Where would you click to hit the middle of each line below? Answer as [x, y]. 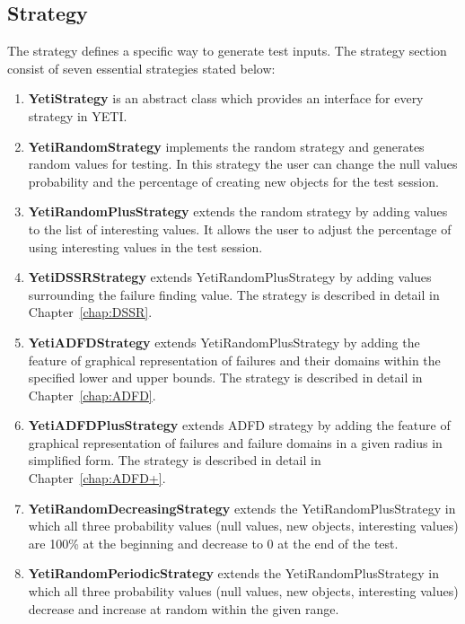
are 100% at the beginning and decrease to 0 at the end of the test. [213, 543]
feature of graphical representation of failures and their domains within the [234, 360]
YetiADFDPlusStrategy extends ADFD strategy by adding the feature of [239, 425]
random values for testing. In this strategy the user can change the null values [243, 164]
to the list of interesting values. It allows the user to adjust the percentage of [240, 229]
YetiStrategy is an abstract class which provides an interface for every [226, 98]
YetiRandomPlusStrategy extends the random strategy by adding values [238, 211]
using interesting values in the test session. [145, 246]
